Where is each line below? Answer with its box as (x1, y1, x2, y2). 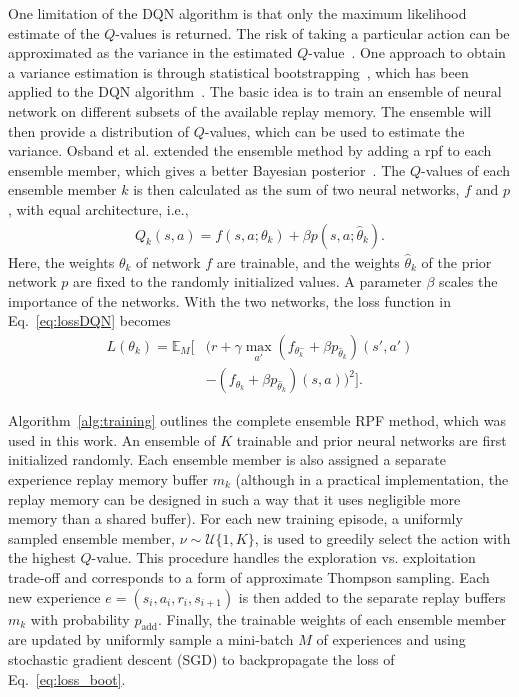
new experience (8, 586, 101, 607)
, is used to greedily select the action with (254, 527, 511, 548)
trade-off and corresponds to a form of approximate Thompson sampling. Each (8, 566, 490, 587)
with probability (30, 608, 130, 629)
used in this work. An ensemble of (8, 429, 216, 450)
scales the (438, 271, 498, 292)
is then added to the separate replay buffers (238, 586, 506, 607)
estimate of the (8, 22, 100, 43)
